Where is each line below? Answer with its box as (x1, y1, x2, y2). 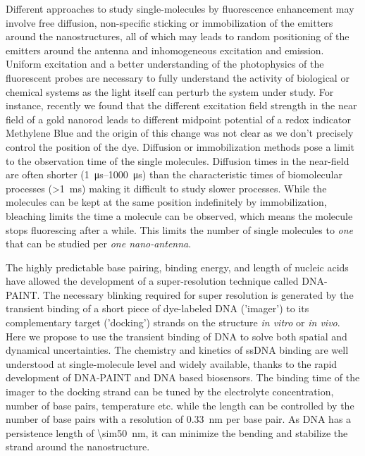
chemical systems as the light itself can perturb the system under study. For (6, 84, 334, 99)
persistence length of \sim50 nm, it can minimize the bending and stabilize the (6, 425, 348, 440)
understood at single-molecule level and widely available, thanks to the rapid (6, 356, 338, 371)
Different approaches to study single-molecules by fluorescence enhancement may (6, 1, 354, 16)
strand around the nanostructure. (6, 439, 150, 454)
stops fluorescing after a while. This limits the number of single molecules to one (6, 222, 354, 237)
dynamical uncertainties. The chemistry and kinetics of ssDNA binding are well (6, 343, 349, 357)
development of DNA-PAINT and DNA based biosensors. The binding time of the (6, 370, 360, 385)
